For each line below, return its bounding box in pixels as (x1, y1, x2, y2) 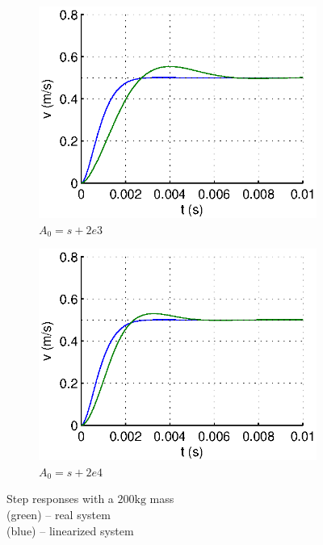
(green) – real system (6, 505, 111, 522)
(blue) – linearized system (6, 522, 134, 539)
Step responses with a (6, 490, 114, 507)
